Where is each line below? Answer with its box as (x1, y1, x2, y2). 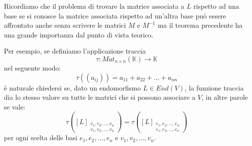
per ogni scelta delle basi (4, 132, 78, 143)
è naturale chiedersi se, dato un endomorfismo (4, 82, 141, 92)
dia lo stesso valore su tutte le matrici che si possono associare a (4, 92, 195, 102)
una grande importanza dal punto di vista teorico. (4, 29, 154, 39)
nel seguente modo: (4, 62, 61, 73)
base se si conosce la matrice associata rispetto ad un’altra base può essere (4, 10, 226, 20)
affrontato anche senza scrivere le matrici (4, 20, 126, 30)
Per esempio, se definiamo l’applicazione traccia (4, 46, 146, 56)
